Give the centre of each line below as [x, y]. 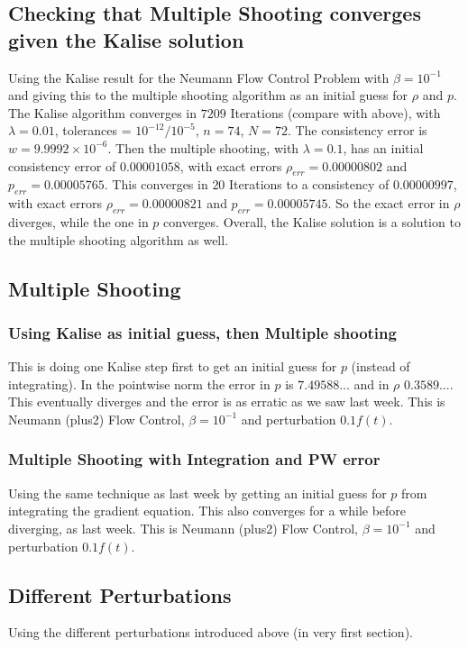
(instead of [381, 366]
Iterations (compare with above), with [335, 112]
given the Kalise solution [126, 39]
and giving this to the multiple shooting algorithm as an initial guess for [208, 95]
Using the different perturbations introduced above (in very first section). [211, 632]
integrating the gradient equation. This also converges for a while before [207, 511]
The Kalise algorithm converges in [103, 112]
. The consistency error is [357, 130]
